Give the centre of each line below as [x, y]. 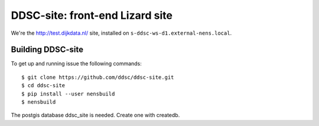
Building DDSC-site [47, 50]
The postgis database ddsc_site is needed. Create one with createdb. [95, 115]
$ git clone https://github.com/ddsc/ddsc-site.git [98, 77]
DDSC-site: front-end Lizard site [92, 15]
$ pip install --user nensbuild [68, 94]
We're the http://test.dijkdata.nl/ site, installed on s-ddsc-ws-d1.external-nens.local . [121, 33]
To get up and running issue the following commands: [76, 64]
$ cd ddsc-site [43, 86]
